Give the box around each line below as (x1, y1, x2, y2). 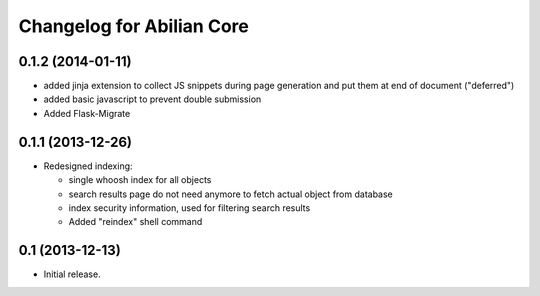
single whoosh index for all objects (68, 174, 212, 186)
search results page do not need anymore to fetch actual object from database (68, 188, 394, 200)
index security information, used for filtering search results (68, 201, 311, 214)
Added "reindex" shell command (68, 216, 203, 228)
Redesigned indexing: (43, 160, 134, 172)
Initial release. (43, 268, 101, 280)
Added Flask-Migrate (43, 107, 131, 119)
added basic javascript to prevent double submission (43, 93, 262, 105)
